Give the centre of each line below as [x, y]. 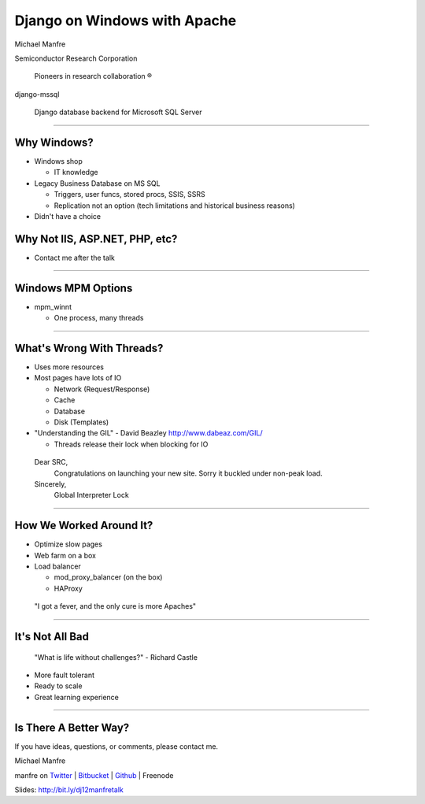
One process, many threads [99, 318]
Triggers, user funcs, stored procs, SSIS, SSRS [130, 195]
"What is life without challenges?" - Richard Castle [116, 657]
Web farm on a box [65, 555]
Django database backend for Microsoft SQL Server [118, 112]
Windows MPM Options [74, 288]
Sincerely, [50, 484]
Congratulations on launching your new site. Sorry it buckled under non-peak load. [188, 473]
